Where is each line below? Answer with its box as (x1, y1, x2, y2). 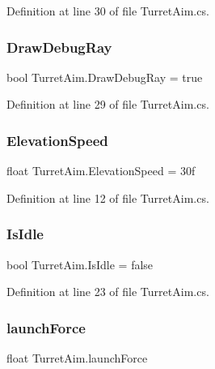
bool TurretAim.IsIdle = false (6, 255, 154, 272)
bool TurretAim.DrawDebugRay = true (6, 68, 203, 85)
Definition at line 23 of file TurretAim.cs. (6, 283, 209, 300)
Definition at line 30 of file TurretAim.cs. (6, 2, 209, 19)
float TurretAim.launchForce (6, 350, 148, 367)
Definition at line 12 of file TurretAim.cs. (6, 189, 209, 206)
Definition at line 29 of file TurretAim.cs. (6, 96, 209, 113)
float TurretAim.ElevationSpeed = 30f (6, 162, 196, 179)
